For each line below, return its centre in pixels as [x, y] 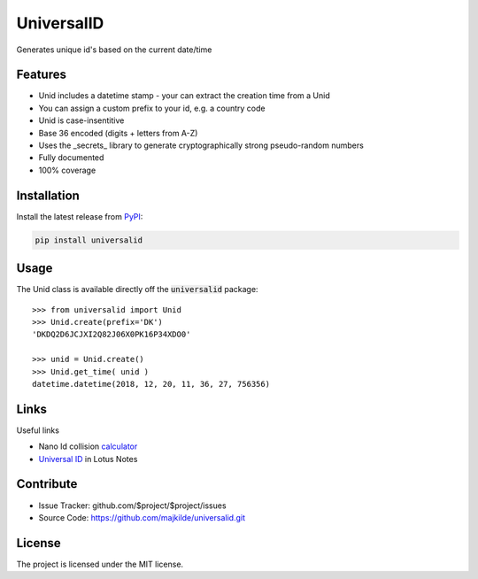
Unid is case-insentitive [81, 120]
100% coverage [67, 170]
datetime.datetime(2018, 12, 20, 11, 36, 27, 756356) [151, 384]
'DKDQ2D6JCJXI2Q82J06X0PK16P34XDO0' [112, 335]
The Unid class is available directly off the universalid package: [137, 289]
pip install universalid [89, 240]
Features [41, 75]
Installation [48, 195]
